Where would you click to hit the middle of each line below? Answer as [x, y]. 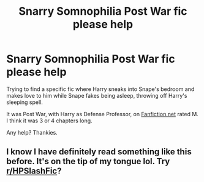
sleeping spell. [25, 102]
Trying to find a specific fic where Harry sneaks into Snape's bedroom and [100, 89]
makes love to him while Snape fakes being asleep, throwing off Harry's [97, 95]
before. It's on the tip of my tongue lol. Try [88, 161]
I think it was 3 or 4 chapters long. [50, 121]
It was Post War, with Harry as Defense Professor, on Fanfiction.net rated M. [103, 114]
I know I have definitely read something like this [99, 152]
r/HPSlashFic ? [34, 171]
